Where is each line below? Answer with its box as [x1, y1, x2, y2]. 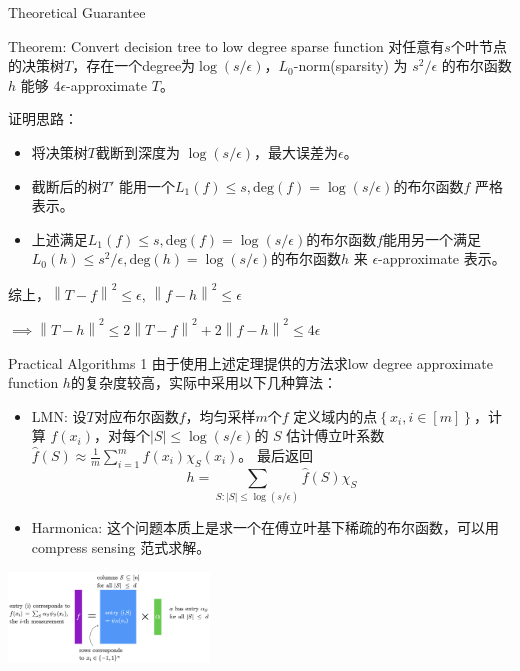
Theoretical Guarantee [8, 2, 146, 22]
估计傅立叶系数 [286, 425, 385, 446]
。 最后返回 [238, 445, 314, 465]
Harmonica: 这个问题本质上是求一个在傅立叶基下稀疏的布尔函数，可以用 [31, 517, 499, 538]
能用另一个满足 [383, 228, 482, 249]
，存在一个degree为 [72, 55, 196, 76]
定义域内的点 [293, 405, 378, 426]
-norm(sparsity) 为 [293, 55, 408, 76]
